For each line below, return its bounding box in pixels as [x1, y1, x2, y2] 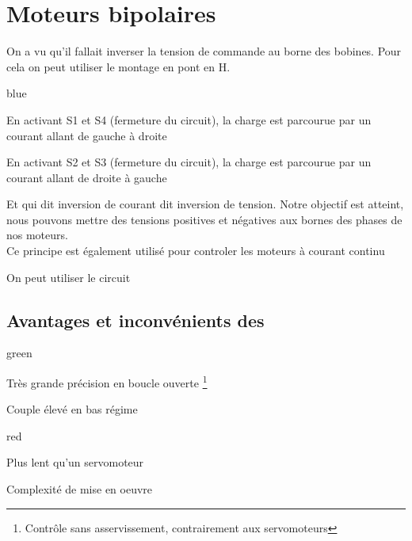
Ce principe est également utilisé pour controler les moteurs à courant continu [6, 242, 385, 259]
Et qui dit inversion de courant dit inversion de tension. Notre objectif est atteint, [6, 196, 404, 212]
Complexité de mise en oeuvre [6, 481, 153, 497]
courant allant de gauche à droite [6, 127, 167, 143]
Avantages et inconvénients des [6, 307, 265, 332]
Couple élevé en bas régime [6, 401, 138, 417]
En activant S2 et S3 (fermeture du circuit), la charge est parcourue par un [6, 154, 372, 170]
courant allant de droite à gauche [6, 169, 167, 185]
